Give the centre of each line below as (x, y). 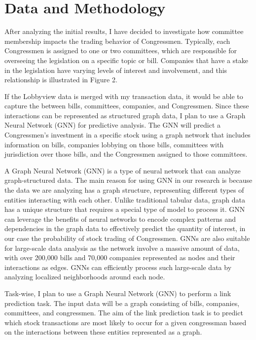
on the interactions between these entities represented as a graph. (103, 332)
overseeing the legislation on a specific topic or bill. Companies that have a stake (126, 60)
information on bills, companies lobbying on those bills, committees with (114, 144)
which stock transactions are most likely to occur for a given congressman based (126, 322)
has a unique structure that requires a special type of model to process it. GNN (125, 209)
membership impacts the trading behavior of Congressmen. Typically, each (117, 41)
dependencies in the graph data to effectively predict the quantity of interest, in (125, 228)
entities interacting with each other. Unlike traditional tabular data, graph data (125, 199)
